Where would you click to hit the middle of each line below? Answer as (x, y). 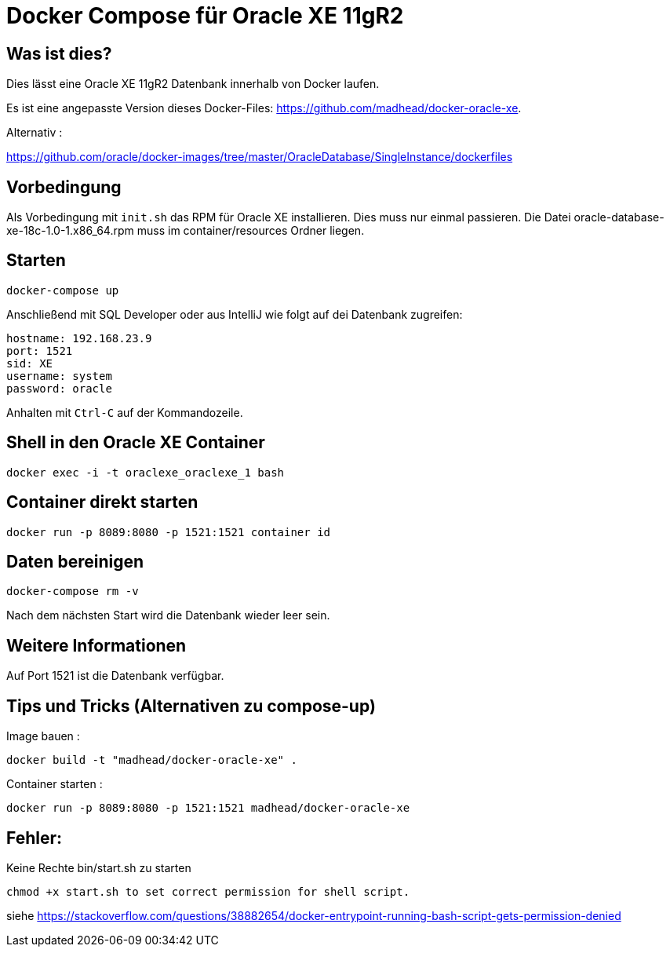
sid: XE (30, 363)
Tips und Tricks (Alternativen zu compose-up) (191, 706)
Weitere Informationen (96, 645)
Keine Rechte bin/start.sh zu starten (99, 867)
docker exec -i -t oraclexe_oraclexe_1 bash (146, 472)
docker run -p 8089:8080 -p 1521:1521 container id (169, 532)
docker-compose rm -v (73, 592)
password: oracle (59, 388)
